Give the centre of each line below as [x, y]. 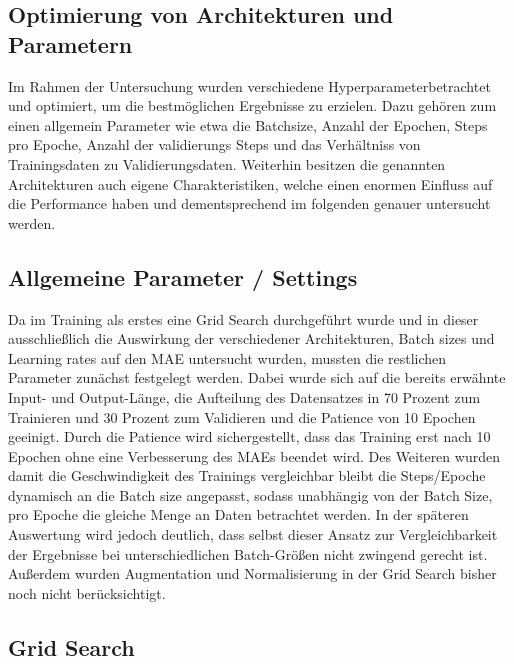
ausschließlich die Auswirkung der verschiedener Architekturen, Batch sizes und [251, 338]
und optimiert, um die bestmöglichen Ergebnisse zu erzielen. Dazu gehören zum [252, 105]
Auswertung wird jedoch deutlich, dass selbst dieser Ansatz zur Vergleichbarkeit [253, 534]
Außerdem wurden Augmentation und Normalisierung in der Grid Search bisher [252, 573]
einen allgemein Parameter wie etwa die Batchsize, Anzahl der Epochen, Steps [248, 124]
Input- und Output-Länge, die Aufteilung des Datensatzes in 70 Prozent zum [244, 396]
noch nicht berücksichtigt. [87, 592]
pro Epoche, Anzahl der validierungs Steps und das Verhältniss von [214, 144]
